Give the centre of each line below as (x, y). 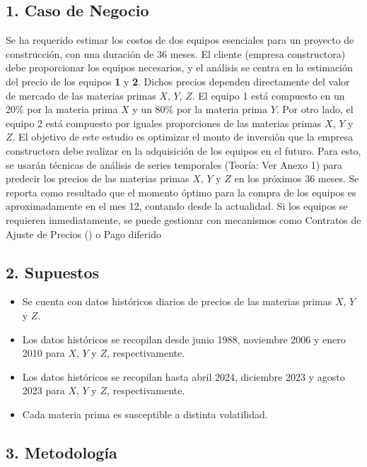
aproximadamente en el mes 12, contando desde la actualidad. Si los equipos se (177, 206)
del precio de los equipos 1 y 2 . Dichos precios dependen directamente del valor (178, 81)
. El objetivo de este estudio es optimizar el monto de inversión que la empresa (183, 137)
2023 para (43, 390)
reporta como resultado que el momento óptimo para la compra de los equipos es (181, 192)
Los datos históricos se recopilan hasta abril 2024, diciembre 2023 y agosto (183, 376)
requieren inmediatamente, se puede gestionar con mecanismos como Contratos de (183, 219)
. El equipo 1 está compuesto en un (268, 95)
